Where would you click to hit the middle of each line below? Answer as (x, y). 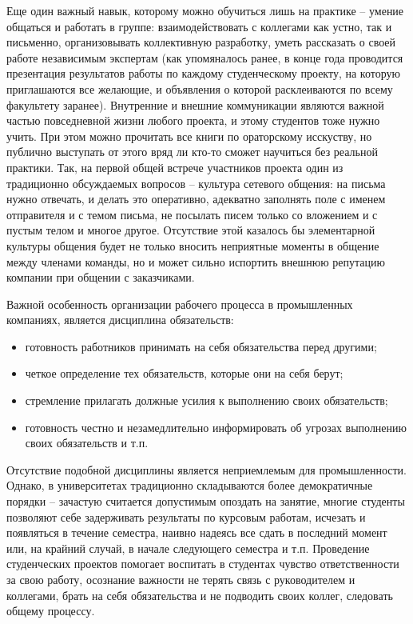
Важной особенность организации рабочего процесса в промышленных (180, 304)
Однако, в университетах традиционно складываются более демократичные (190, 485)
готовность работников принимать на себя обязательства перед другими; (201, 346)
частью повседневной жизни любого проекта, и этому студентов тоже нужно (193, 120)
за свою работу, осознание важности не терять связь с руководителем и (181, 579)
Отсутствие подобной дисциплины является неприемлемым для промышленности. (206, 469)
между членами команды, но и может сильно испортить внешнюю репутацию (196, 261)
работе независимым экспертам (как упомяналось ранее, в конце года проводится (205, 57)
